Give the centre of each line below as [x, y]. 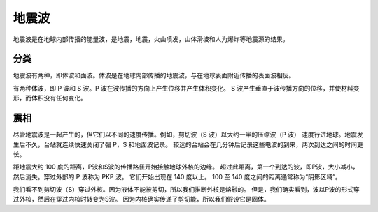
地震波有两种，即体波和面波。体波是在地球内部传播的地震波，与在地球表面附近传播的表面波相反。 [154, 75]
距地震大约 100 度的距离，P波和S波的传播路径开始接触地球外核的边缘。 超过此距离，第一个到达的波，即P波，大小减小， [186, 167]
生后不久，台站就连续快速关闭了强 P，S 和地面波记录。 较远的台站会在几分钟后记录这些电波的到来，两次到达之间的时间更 [188, 144]
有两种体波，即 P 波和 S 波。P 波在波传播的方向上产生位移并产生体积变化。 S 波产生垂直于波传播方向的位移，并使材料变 [186, 88]
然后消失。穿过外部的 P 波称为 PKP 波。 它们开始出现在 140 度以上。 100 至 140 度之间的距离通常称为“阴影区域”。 [177, 176]
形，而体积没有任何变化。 [50, 98]
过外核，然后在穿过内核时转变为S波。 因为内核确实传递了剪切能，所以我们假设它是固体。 [141, 199]
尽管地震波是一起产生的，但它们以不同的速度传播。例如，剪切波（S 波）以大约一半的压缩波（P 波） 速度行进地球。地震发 [188, 135]
